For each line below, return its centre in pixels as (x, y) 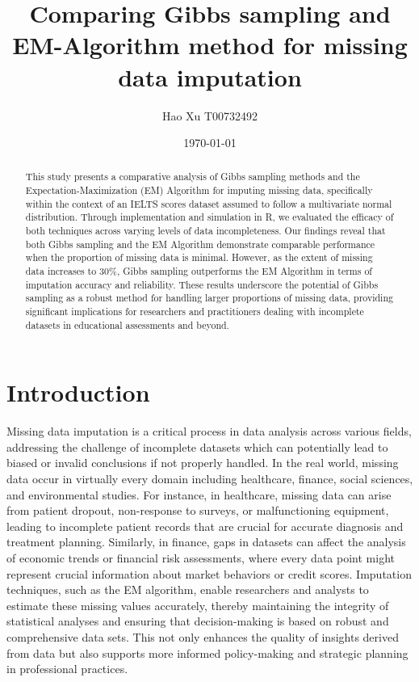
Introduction (78, 392)
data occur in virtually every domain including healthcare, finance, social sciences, (210, 479)
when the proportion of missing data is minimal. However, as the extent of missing (199, 257)
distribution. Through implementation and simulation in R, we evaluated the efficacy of (209, 217)
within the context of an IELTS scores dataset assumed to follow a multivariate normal (209, 203)
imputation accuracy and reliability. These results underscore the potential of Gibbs (202, 284)
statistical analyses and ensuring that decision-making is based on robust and (198, 621)
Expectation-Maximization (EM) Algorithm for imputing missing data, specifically (199, 190)
